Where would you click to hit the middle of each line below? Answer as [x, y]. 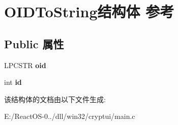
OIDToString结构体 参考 [89, 11]
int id [13, 82]
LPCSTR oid [25, 65]
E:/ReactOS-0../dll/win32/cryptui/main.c [70, 116]
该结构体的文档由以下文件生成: [55, 99]
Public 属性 [34, 43]
